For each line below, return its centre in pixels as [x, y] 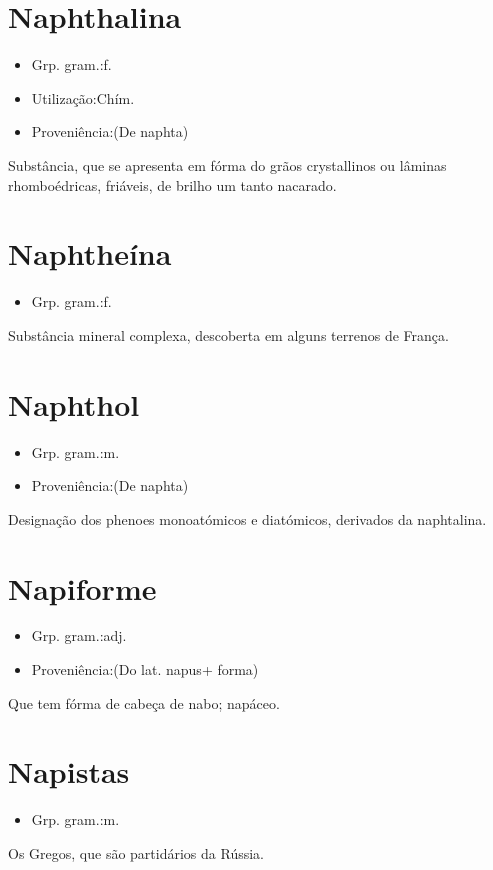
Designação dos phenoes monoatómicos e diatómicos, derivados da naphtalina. [247, 518]
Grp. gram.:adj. [79, 635]
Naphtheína [90, 253]
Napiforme [82, 587]
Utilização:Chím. [83, 97]
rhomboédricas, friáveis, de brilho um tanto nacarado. [172, 184]
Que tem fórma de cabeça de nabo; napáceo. [144, 702]
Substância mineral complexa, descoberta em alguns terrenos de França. [228, 334]
